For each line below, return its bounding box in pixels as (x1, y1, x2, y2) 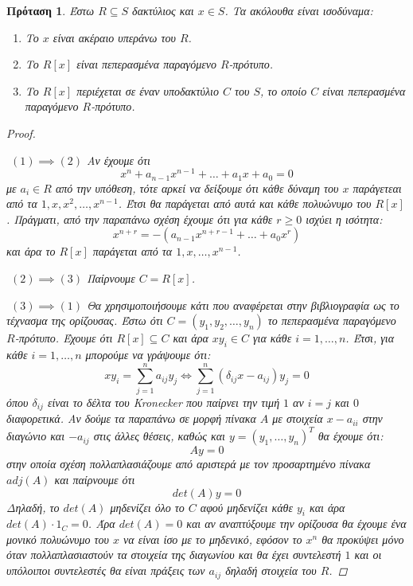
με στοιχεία (272, 410, 323, 427)
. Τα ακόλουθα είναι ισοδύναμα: (224, 2, 373, 18)
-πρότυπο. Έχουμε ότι (14, 330, 113, 346)
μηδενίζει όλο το (110, 498, 185, 515)
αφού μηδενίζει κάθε (200, 498, 293, 515)
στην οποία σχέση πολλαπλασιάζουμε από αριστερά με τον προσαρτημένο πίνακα (6, 455, 371, 472)
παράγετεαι (353, 179, 402, 196)
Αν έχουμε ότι (87, 151, 150, 168)
